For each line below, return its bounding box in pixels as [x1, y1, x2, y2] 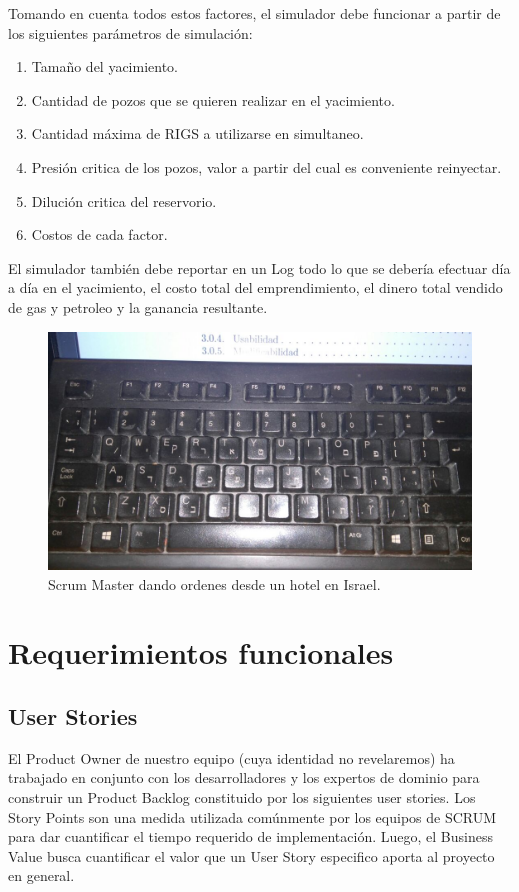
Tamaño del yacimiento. [31, 56, 179, 77]
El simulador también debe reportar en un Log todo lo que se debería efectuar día [8, 257, 511, 278]
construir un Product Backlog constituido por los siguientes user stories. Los [8, 786, 476, 807]
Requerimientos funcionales [8, 632, 394, 673]
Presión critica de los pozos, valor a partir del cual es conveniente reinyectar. [31, 156, 502, 177]
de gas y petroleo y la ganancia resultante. [8, 296, 268, 317]
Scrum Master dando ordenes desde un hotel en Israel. [48, 573, 381, 594]
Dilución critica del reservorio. [31, 190, 217, 211]
